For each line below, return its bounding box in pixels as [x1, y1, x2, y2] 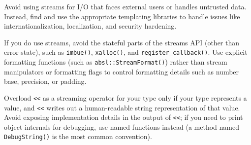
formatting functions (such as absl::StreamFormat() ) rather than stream [4, 57, 227, 67]
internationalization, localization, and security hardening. [4, 21, 177, 31]
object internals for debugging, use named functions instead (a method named [4, 121, 239, 132]
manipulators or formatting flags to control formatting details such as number [4, 66, 239, 76]
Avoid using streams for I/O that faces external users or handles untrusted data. [4, 1, 247, 11]
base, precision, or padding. [4, 76, 87, 86]
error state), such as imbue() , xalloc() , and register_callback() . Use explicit [4, 47, 248, 57]
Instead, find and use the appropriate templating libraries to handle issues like [4, 11, 240, 21]
